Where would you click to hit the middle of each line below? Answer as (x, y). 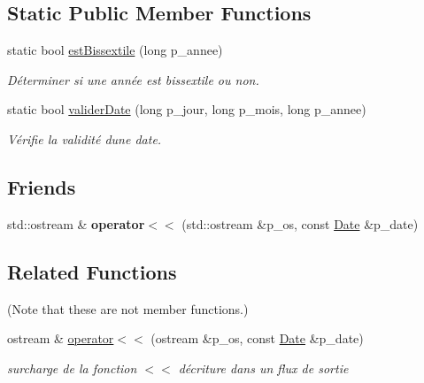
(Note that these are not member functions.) (128, 308)
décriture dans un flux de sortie (263, 368)
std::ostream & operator (76, 223)
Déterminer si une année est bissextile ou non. (133, 79)
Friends (42, 186)
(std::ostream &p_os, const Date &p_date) (300, 223)
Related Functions (92, 271)
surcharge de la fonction (72, 368)
